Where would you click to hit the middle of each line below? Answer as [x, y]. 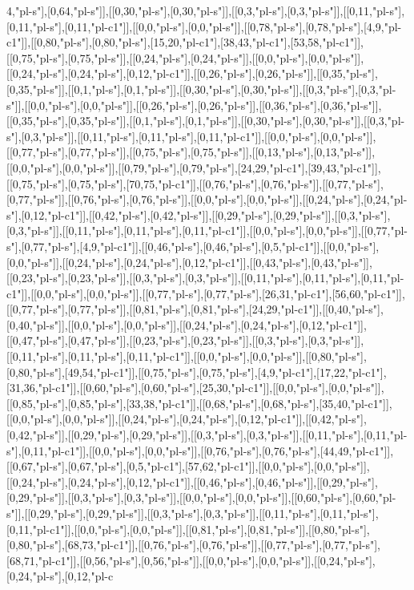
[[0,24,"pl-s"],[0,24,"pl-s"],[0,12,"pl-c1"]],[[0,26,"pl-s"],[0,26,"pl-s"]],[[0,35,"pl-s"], [192, 73]
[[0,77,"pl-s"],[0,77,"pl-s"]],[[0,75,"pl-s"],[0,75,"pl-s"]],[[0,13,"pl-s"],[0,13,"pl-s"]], [191, 152]
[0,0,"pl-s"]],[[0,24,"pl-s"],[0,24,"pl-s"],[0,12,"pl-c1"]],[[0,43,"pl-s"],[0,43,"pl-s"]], [189, 262]
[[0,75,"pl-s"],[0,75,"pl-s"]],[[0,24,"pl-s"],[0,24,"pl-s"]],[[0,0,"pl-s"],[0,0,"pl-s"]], [185, 57]
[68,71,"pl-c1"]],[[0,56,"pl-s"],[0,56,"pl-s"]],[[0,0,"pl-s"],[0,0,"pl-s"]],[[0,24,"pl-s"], [191, 560]
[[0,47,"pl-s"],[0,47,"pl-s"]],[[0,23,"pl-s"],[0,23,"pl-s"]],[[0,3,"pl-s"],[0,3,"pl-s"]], [185, 340]
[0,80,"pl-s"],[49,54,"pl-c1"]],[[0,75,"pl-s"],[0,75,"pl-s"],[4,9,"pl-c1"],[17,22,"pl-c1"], [197, 372]
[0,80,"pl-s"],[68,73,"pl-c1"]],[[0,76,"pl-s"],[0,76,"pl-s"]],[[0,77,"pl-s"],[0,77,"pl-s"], [193, 545]
